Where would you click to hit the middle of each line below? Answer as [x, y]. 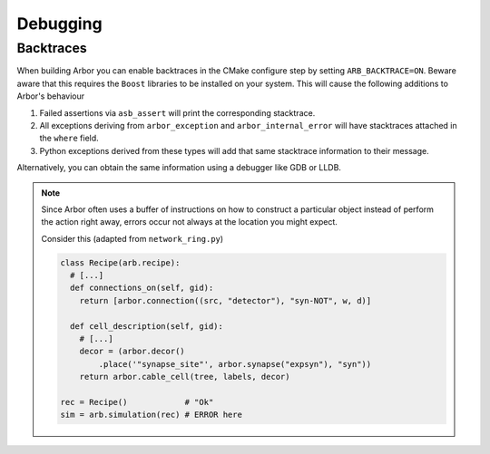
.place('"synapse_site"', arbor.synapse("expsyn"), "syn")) [235, 364]
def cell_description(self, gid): [147, 326]
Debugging [60, 24]
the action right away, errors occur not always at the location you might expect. [189, 222]
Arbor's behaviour [51, 96]
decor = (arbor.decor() [132, 352]
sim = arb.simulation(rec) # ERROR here [151, 415]
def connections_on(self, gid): [142, 288]
